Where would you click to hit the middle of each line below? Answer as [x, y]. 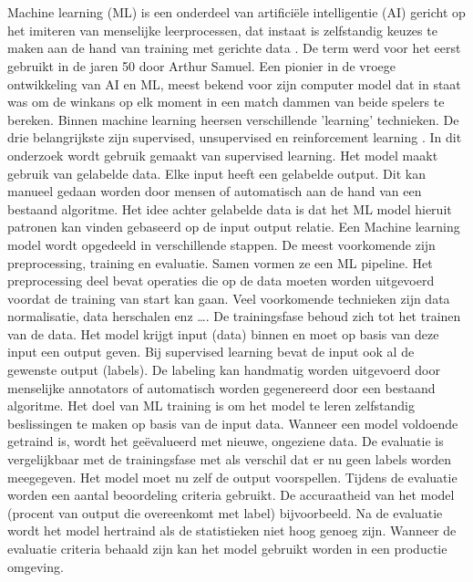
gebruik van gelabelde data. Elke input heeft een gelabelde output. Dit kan [216, 173]
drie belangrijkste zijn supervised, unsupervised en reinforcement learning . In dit [235, 137]
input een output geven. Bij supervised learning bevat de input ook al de [211, 352]
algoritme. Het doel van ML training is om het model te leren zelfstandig [211, 405]
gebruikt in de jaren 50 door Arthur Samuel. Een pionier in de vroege [201, 65]
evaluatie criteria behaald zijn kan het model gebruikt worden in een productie [227, 548]
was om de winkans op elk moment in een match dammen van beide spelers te [226, 102]
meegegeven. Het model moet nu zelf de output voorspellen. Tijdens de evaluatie [232, 477]
